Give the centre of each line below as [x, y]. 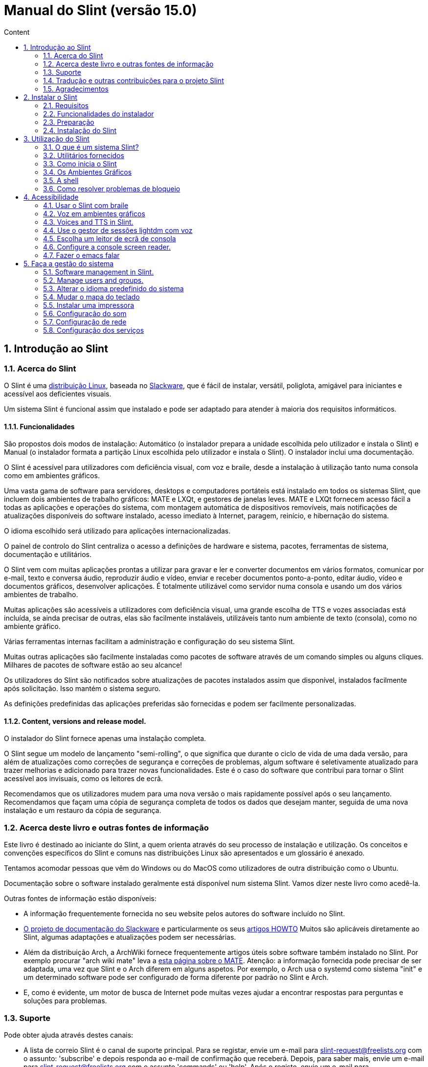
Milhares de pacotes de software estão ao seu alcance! [93, 665]
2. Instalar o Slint [50, 97]
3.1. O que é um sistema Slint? [91, 147]
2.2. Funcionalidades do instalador [99, 114]
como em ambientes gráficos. [52, 476]
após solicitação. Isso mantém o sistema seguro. [82, 689]
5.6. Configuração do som [85, 313]
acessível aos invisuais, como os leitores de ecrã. [83, 779]
